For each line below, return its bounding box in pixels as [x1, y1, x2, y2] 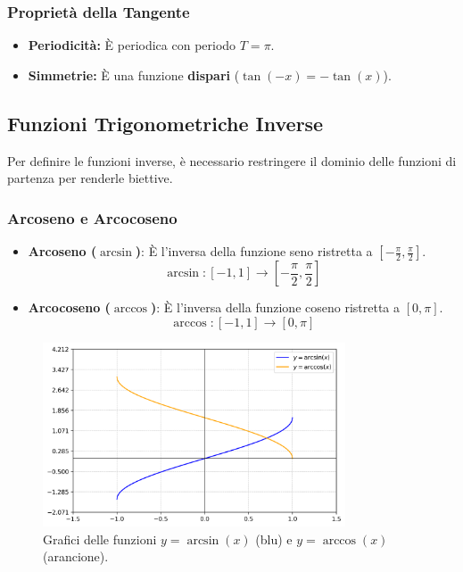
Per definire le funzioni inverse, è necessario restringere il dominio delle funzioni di [7, 151, 457, 170]
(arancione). [43, 547, 109, 566]
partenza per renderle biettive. [7, 169, 173, 187]
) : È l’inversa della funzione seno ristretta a [135, 242, 373, 261]
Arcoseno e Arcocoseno [7, 206, 178, 228]
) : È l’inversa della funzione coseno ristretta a [151, 298, 401, 317]
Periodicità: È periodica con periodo [28, 36, 236, 54]
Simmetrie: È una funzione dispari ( [28, 65, 240, 84]
